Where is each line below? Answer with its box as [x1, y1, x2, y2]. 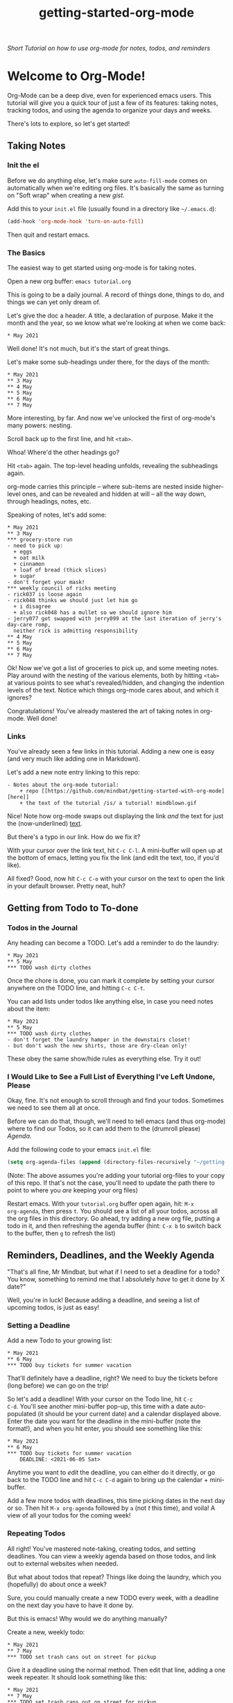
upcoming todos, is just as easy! [7, 1303, 99, 1311]
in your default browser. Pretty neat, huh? [7, 882, 126, 890]
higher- [202, 482, 224, 490]
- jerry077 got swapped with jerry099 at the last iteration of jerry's [7, 615, 222, 622]
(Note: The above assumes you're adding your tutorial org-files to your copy [7, 1172, 225, 1180]
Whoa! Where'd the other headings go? [7, 448, 120, 456]
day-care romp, [7, 621, 51, 628]
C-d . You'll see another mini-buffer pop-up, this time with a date [7, 1402, 189, 1411]
